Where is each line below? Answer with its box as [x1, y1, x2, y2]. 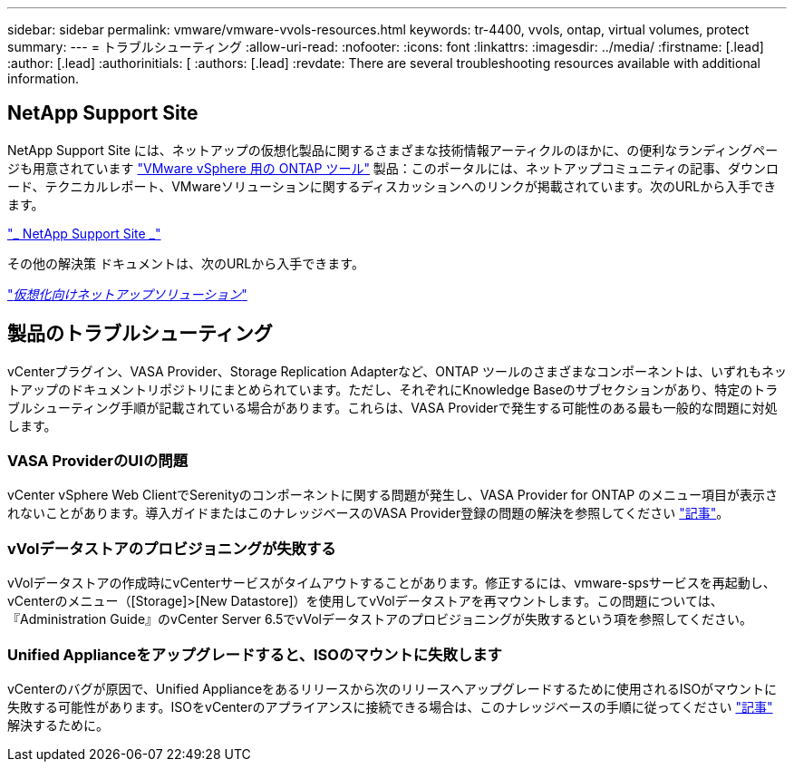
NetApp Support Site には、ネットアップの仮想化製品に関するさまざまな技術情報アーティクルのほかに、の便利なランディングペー [7, 141, 779, 158]
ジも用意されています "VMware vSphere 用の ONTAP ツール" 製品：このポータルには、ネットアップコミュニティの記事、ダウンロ [7, 160, 779, 176]
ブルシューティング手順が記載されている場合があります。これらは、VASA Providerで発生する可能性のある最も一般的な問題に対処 [7, 399, 778, 415]
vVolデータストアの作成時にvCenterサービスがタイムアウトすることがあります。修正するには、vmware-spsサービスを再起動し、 [7, 575, 776, 591]
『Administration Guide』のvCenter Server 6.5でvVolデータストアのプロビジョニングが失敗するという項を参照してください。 [7, 611, 753, 628]
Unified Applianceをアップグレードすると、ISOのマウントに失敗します [7, 645, 502, 664]
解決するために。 [7, 716, 109, 733]
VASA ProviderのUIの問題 [7, 452, 189, 471]
